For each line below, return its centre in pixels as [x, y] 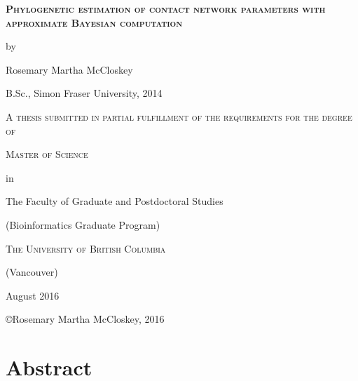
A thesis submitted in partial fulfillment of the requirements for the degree [179, 116]
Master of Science [47, 154]
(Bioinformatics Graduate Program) [83, 224]
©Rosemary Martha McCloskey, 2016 [85, 319]
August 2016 [33, 295]
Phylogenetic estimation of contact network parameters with [166, 8]
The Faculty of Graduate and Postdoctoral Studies [115, 201]
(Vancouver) [32, 272]
